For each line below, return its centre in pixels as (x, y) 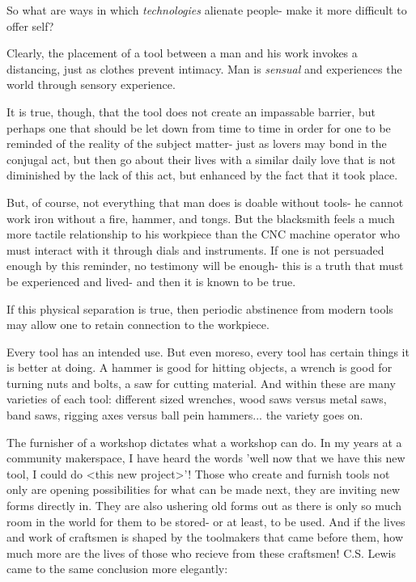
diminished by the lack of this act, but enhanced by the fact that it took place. (202, 175)
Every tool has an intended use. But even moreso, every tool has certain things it (208, 351)
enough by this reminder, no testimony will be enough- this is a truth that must (205, 266)
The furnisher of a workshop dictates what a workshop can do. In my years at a (204, 442)
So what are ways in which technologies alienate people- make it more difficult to (207, 10)
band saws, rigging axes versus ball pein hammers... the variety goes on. (185, 415)
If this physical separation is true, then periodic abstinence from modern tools (200, 308)
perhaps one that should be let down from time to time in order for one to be (199, 127)
